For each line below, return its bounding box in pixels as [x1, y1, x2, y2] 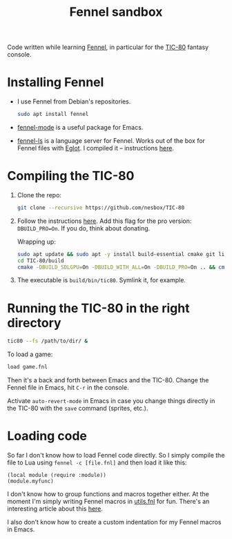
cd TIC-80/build [17, 257, 64, 264]
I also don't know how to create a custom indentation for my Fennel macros [7, 518, 222, 527]
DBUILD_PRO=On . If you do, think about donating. [17, 224, 151, 232]
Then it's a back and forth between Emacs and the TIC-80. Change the [7, 376, 209, 384]
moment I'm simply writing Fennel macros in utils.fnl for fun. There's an [7, 498, 210, 506]
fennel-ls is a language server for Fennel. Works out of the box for [17, 137, 206, 145]
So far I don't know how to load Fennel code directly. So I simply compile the [7, 451, 225, 460]
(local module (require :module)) [7, 472, 107, 479]
